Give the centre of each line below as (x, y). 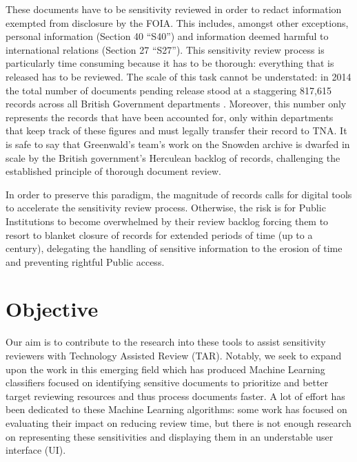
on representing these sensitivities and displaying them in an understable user (170, 436)
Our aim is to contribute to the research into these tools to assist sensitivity (166, 342)
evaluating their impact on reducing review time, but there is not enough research (178, 422)
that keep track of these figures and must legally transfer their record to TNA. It (176, 130)
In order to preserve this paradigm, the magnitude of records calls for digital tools (179, 194)
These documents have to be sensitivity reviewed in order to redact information (174, 9)
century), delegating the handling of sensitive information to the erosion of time (174, 248)
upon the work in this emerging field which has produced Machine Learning (165, 369)
